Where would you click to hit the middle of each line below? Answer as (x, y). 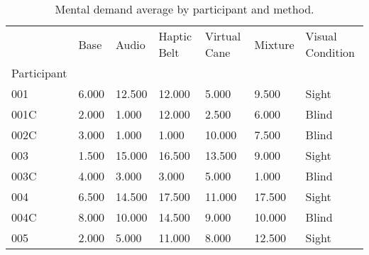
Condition (330, 52)
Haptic (175, 36)
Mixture (274, 44)
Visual (321, 36)
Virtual (223, 36)
